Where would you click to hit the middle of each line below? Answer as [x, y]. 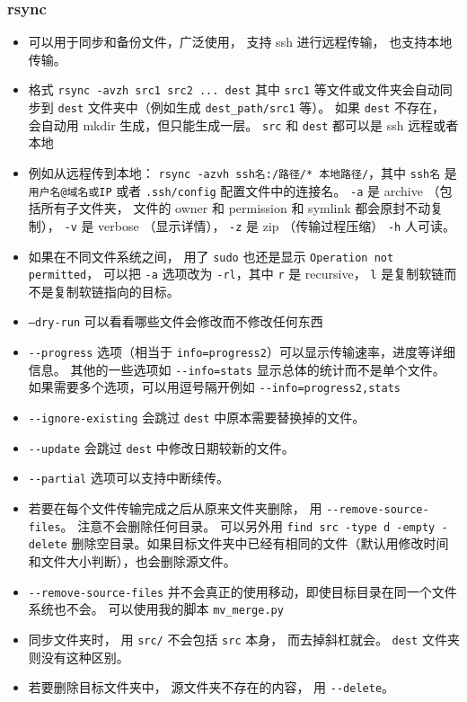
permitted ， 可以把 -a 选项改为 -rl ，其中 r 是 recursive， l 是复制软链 [236, 274]
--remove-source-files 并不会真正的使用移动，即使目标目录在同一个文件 [242, 591]
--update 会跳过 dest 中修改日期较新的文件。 [161, 447]
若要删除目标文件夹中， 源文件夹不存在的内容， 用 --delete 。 [211, 687]
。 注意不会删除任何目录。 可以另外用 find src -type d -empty [248, 525]
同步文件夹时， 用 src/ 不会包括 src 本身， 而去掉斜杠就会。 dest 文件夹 [244, 639]
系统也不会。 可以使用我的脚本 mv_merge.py [156, 609]
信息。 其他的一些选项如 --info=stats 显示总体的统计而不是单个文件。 [237, 369]
